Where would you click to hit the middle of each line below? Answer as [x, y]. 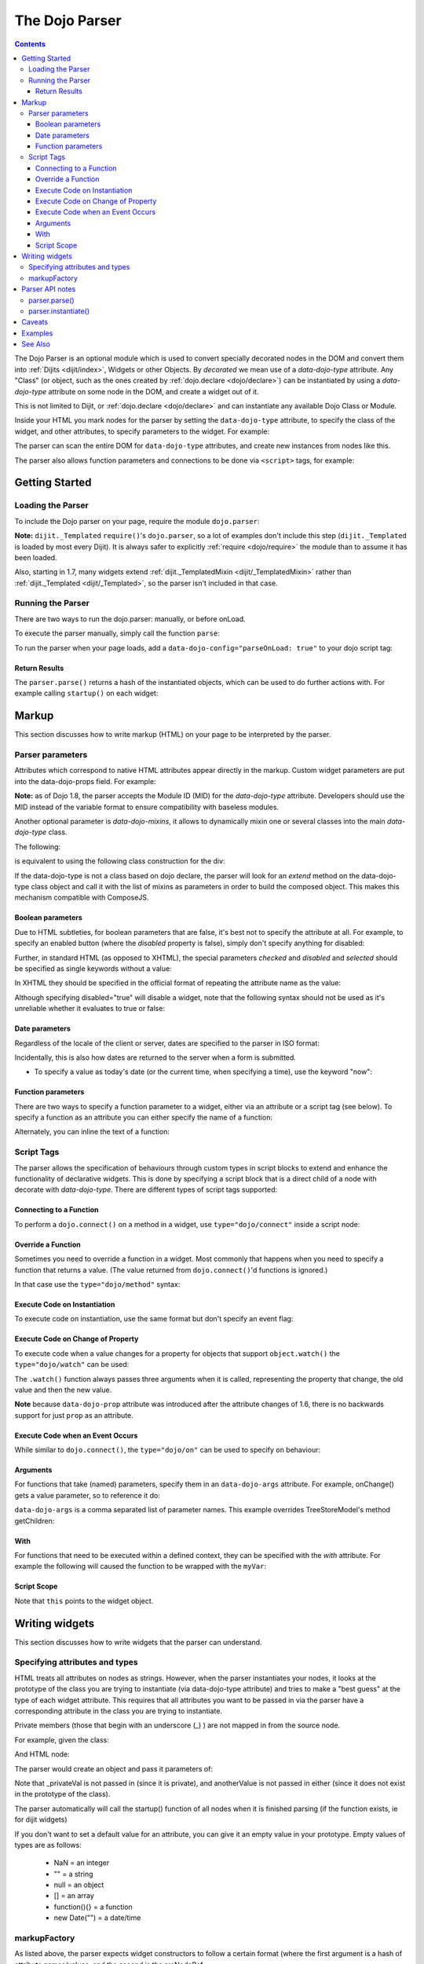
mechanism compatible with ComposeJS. [82, 898]
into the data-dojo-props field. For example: [85, 781]
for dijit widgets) [41, 1819]
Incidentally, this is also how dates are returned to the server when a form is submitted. [155, 1057]
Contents [30, 44]
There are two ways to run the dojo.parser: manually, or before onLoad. [130, 619]
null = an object [79, 1885]
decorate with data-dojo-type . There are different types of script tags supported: [146, 1189]
